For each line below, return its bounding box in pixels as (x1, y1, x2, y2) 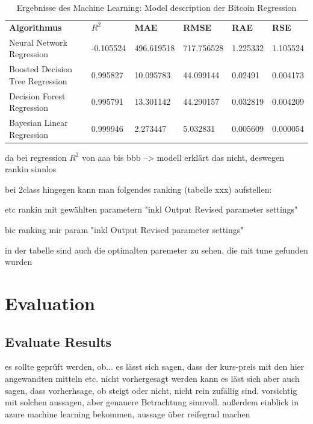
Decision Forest (9, 89, 66, 102)
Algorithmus (9, 20, 62, 33)
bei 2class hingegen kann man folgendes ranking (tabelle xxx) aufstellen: (5, 182, 272, 195)
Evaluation (5, 291, 95, 316)
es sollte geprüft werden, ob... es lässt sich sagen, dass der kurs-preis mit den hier (5, 360, 305, 373)
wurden (5, 255, 33, 268)
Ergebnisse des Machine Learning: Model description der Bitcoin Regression (16, 1, 297, 13)
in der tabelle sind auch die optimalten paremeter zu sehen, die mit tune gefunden (5, 243, 308, 256)
